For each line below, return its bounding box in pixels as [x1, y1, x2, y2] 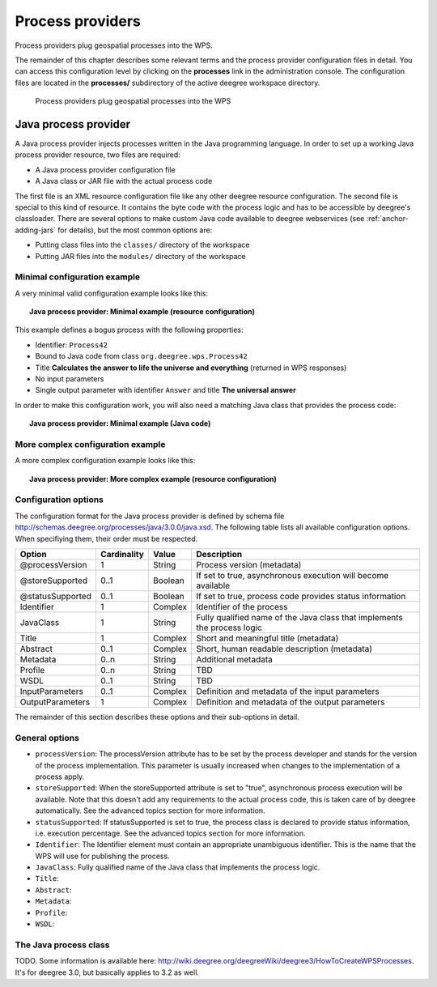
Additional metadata [195, 654, 273, 666]
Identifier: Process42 [35, 340, 108, 350]
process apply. [35, 772, 85, 781]
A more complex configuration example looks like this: [15, 456, 196, 466]
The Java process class [15, 939, 110, 951]
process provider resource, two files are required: [15, 150, 181, 160]
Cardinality [100, 549, 145, 560]
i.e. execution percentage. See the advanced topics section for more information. [35, 828, 307, 838]
